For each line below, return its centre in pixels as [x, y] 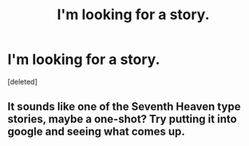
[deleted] [22, 81]
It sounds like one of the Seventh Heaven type [124, 107]
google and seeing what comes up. [96, 132]
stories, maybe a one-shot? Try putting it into [122, 119]
